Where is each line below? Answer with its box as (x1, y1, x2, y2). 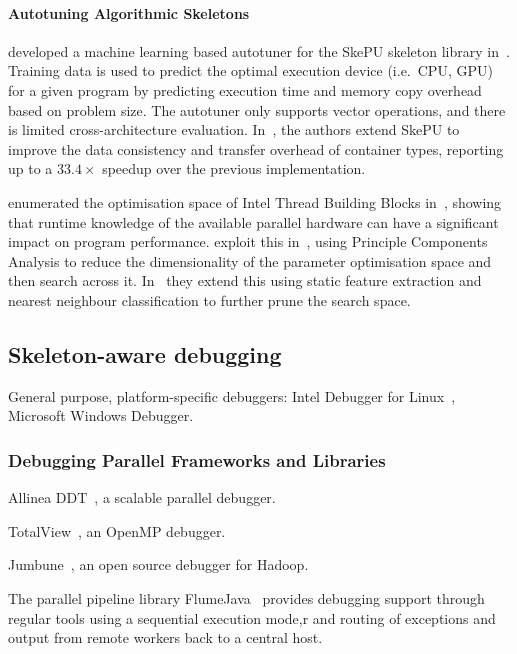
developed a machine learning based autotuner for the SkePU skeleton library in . (8, 40, 510, 61)
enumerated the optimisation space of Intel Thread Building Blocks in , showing (8, 191, 502, 212)
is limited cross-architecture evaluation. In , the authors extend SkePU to (8, 119, 460, 140)
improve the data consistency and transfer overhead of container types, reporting (8, 138, 504, 159)
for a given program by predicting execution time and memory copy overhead (8, 79, 482, 100)
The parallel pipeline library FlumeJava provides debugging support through (8, 587, 485, 608)
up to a (8, 158, 53, 179)
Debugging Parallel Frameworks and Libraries (8, 447, 386, 472)
